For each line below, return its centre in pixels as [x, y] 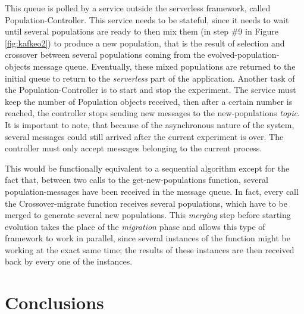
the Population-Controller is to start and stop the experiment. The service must [151, 90]
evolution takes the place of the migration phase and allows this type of [135, 226]
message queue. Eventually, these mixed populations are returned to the [164, 66]
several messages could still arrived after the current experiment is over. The [144, 136]
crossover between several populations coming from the [105, 55]
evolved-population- [244, 55]
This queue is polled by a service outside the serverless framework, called [138, 8]
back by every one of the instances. [69, 261]
